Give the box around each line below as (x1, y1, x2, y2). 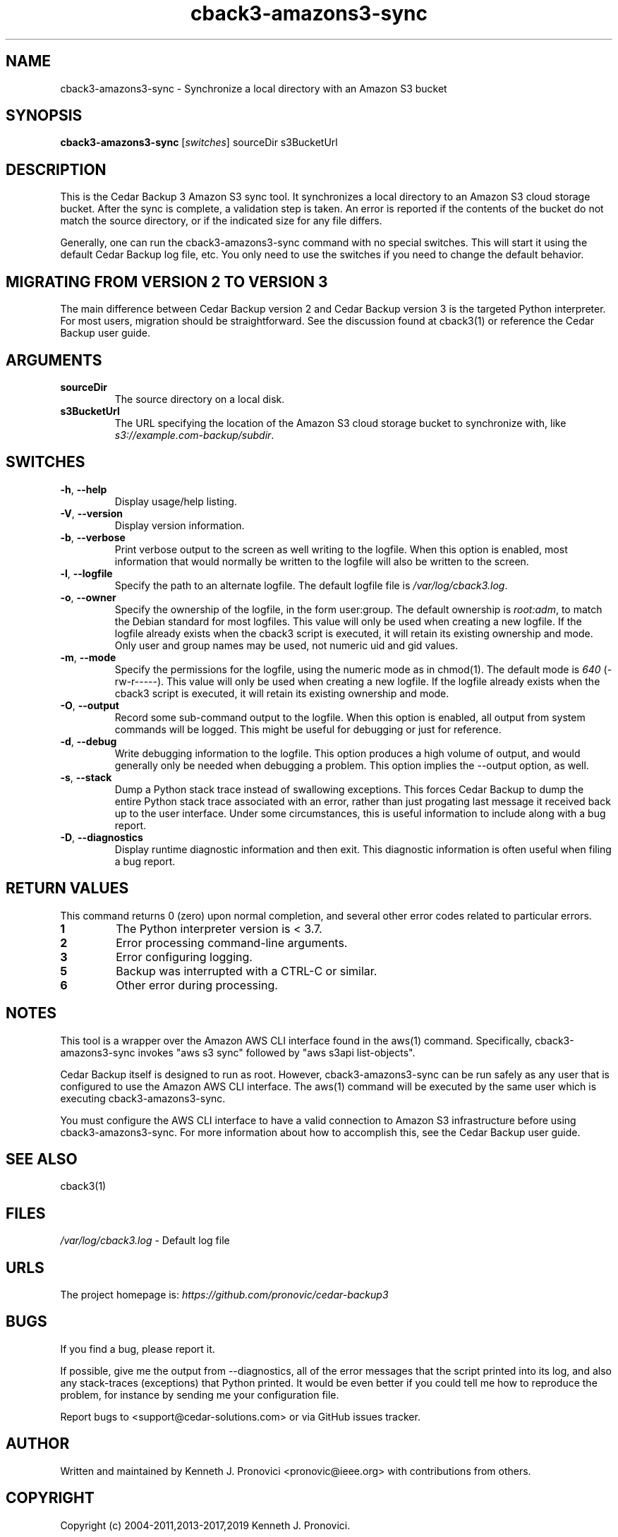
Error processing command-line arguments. (116, 935, 348, 950)
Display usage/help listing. (114, 495, 237, 507)
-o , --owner (60, 591, 116, 603)
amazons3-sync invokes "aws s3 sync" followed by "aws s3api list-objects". (60, 1046, 416, 1059)
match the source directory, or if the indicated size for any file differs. (60, 215, 382, 227)
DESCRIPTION (6, 160, 107, 179)
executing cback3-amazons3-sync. (60, 1092, 226, 1104)
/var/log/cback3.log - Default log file (60, 1234, 230, 1247)
